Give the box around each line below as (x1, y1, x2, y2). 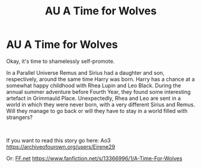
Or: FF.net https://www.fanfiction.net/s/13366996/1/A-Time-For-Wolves (6, 154, 183, 162)
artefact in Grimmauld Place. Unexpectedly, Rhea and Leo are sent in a (6, 94, 181, 102)
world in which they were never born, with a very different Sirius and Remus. (6, 100, 196, 108)
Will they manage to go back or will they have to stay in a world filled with (6, 107, 188, 114)
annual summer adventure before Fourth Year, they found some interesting (6, 88, 191, 95)
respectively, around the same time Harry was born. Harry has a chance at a (6, 75, 195, 83)
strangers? (6, 114, 33, 121)
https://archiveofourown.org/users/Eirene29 (6, 143, 115, 150)
